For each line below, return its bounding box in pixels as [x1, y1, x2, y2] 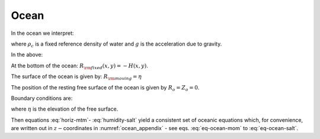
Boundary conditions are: [11, 95, 73, 102]
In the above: [11, 51, 43, 59]
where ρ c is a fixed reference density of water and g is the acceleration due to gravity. [11, 40, 222, 49]
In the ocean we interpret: [11, 30, 74, 37]
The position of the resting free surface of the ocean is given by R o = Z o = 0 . [11, 83, 200, 92]
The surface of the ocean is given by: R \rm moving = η [11, 73, 142, 81]
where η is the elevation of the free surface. [11, 105, 119, 112]
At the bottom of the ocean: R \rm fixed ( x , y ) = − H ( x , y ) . [11, 62, 148, 70]
